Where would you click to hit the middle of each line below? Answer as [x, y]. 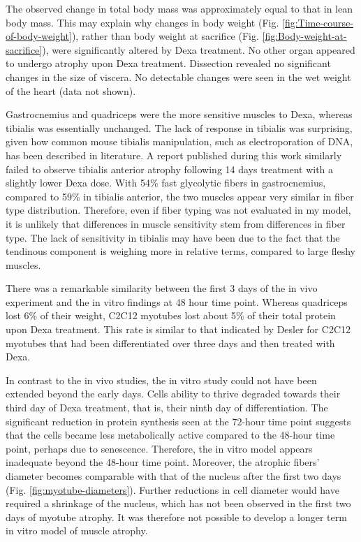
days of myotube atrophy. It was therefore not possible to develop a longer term [176, 517]
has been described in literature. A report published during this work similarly [174, 155]
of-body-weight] [39, 36]
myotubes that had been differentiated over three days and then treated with [170, 343]
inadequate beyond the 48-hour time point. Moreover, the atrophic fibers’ [163, 462]
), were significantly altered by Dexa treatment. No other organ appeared [199, 49]
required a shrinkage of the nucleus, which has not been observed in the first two [178, 503]
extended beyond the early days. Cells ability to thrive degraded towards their [173, 394]
